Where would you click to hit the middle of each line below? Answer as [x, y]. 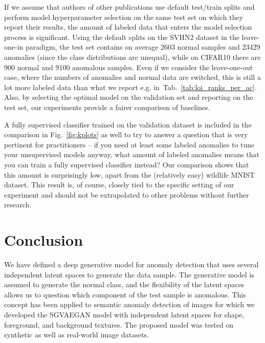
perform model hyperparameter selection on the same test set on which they [124, 17]
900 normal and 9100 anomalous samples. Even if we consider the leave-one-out [129, 67]
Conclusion [44, 240]
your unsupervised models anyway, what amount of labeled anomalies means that [132, 154]
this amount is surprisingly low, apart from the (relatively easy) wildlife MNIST [129, 174]
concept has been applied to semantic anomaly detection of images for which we [129, 304]
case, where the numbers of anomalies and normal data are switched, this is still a [132, 77]
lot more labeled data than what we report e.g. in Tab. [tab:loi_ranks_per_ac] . [130, 87]
